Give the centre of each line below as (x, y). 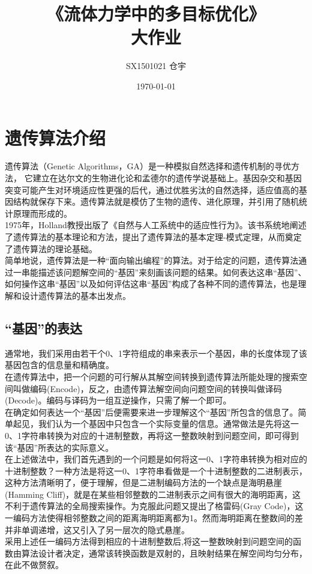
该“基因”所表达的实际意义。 (59, 447)
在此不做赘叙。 (34, 565)
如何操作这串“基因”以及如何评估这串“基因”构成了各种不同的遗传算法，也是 (151, 284)
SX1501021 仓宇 (156, 66)
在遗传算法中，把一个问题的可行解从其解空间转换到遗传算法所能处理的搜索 (152, 376)
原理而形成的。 (42, 213)
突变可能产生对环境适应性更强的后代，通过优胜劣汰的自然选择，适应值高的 (152, 189)
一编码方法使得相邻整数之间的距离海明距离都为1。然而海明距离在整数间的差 (154, 518)
